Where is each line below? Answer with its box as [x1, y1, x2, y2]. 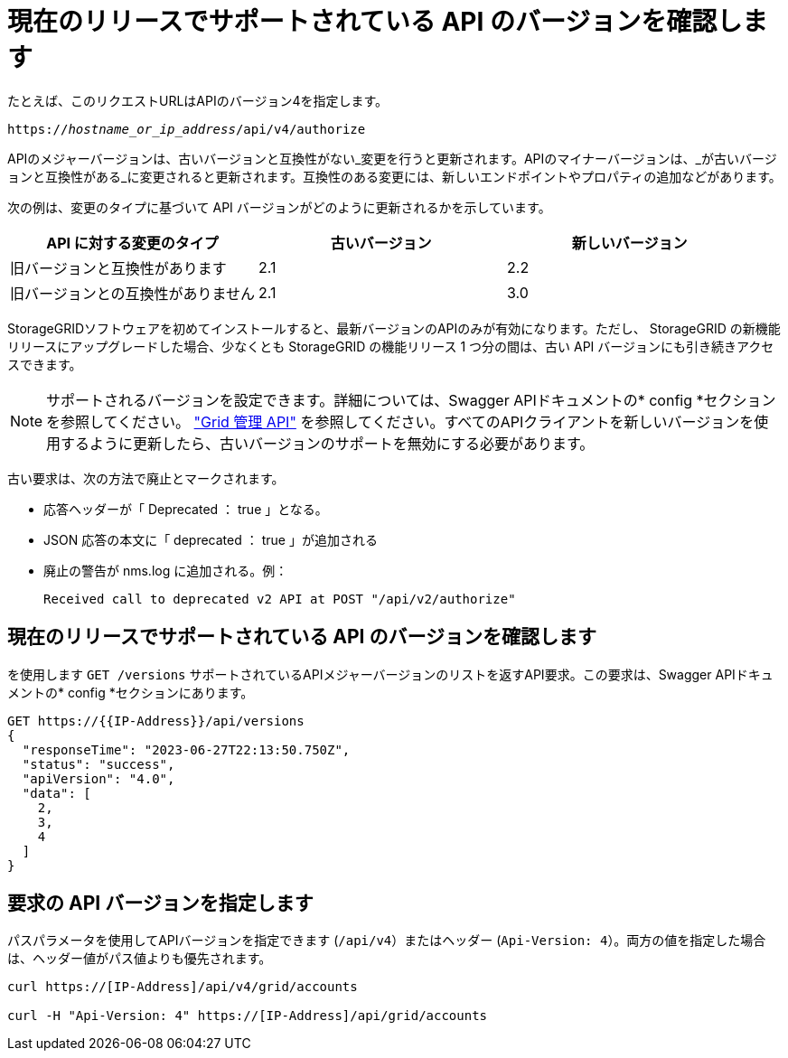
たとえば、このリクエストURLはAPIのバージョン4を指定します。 [7, 92, 389, 108]
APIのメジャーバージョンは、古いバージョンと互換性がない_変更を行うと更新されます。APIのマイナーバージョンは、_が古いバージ [7, 150, 777, 166]
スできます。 [7, 356, 82, 372]
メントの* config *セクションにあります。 [7, 684, 254, 700]
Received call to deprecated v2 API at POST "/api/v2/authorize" [43, 591, 516, 606]
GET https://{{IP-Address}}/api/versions [7, 713, 305, 728]
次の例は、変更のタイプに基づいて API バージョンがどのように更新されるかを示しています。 [7, 199, 551, 215]
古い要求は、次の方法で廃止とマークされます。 [7, 470, 285, 486]
